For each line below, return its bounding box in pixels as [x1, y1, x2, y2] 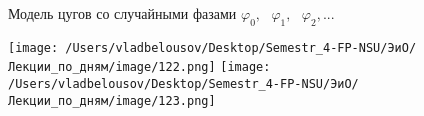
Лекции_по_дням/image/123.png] [8, 93, 216, 108]
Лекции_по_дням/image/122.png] [8, 60, 216, 75]
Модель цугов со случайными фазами [8, 3, 237, 23]
